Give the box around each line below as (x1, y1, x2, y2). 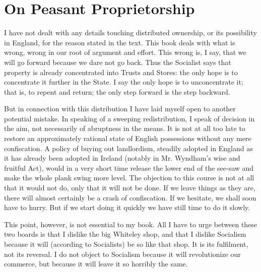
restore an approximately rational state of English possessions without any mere (4, 133, 251, 144)
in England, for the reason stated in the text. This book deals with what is (4, 37, 235, 47)
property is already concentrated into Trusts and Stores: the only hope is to (4, 66, 238, 77)
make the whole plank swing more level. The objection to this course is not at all (4, 172, 254, 183)
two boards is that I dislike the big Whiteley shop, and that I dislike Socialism (4, 229, 246, 239)
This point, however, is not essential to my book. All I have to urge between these (4, 219, 257, 229)
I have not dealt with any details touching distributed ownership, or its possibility (4, 27, 257, 38)
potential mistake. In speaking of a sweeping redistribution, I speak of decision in (4, 113, 255, 123)
